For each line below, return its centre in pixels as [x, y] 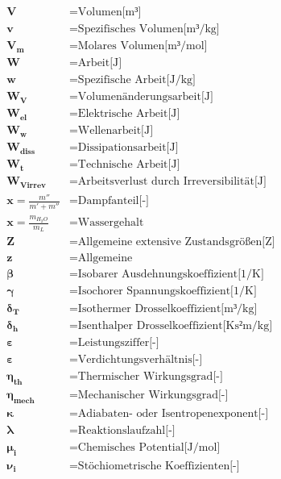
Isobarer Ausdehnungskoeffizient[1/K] [171, 275]
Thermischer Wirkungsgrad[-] [150, 377]
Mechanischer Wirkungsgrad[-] [153, 395]
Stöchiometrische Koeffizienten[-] [159, 466]
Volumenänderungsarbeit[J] [145, 97]
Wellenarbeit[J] [116, 131]
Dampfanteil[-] [113, 201]
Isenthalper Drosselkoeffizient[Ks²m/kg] [175, 325]
